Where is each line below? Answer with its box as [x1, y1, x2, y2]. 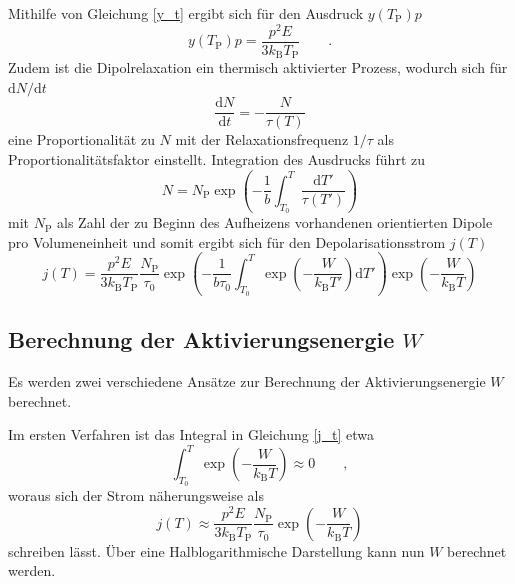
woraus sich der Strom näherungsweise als [8, 485, 265, 506]
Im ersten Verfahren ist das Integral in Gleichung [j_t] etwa [8, 424, 375, 445]
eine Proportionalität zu [8, 129, 155, 150]
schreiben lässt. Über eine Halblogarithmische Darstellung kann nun [8, 540, 425, 561]
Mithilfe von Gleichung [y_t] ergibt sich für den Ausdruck [8, 3, 364, 23]
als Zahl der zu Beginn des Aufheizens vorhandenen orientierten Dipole [57, 212, 493, 233]
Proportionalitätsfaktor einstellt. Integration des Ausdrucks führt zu [8, 149, 425, 170]
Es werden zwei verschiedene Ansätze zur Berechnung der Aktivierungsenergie [8, 370, 486, 391]
